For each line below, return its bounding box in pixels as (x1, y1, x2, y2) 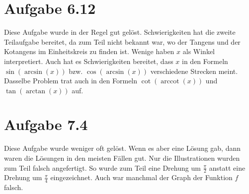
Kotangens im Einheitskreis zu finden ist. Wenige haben (4, 46, 174, 57)
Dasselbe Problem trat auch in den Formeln (4, 75, 138, 86)
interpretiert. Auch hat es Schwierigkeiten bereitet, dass (4, 56, 173, 66)
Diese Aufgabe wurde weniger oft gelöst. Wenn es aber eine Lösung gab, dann (4, 143, 241, 153)
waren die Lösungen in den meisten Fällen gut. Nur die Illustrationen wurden (4, 153, 240, 163)
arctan (26, 87, 46, 95)
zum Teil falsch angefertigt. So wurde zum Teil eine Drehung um (4, 162, 201, 173)
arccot (161, 78, 179, 85)
